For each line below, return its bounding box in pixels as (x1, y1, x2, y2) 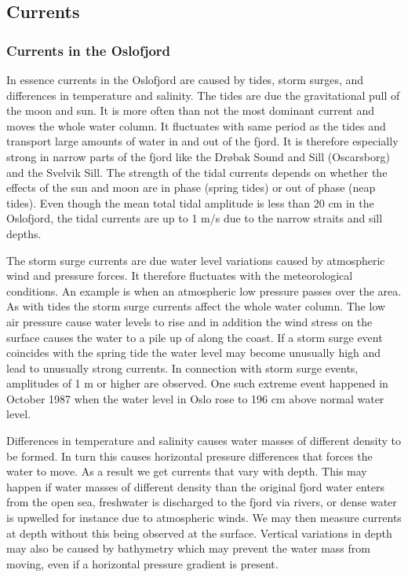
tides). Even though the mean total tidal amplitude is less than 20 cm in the (6, 194, 374, 211)
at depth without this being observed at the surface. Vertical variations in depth (6, 524, 392, 541)
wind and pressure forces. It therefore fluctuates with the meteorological (6, 267, 353, 284)
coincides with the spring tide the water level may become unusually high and (6, 344, 381, 361)
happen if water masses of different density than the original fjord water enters (6, 478, 385, 494)
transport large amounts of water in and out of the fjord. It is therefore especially (6, 133, 399, 149)
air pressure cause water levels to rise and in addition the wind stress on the (6, 313, 373, 329)
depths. (6, 225, 42, 241)
